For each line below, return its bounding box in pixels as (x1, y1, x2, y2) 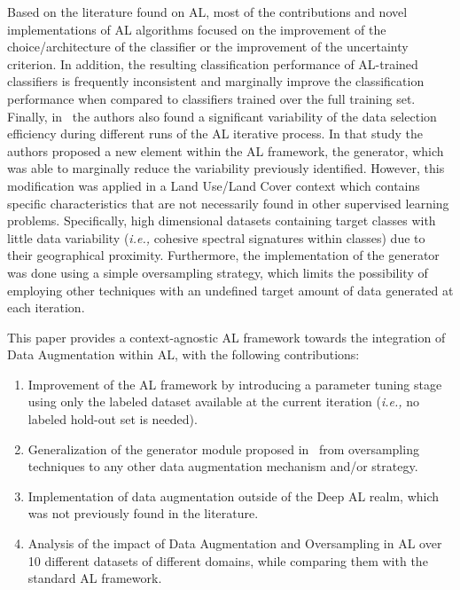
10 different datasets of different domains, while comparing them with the (27, 551, 428, 570)
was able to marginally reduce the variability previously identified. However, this (7, 159, 445, 177)
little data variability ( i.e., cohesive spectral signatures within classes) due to (7, 228, 425, 247)
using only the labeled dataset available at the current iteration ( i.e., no (27, 392, 420, 411)
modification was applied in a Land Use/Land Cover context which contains (7, 176, 420, 194)
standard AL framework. (27, 569, 162, 587)
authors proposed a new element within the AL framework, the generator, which (7, 141, 444, 160)
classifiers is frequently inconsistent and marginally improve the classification (7, 72, 425, 90)
